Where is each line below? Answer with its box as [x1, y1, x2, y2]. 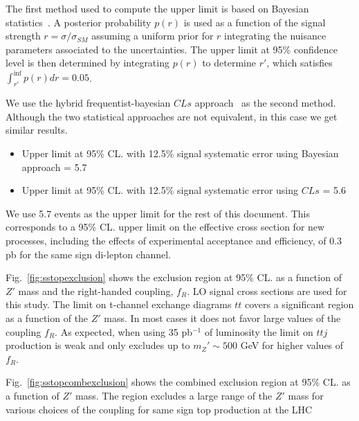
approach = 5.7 [21, 159, 87, 174]
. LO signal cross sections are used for [187, 283, 347, 298]
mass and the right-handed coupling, [18, 283, 174, 298]
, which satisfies [266, 55, 333, 70]
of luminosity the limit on [204, 324, 313, 339]
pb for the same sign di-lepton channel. [6, 247, 171, 261]
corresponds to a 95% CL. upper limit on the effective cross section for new [6, 220, 325, 234]
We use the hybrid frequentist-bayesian [6, 96, 171, 110]
